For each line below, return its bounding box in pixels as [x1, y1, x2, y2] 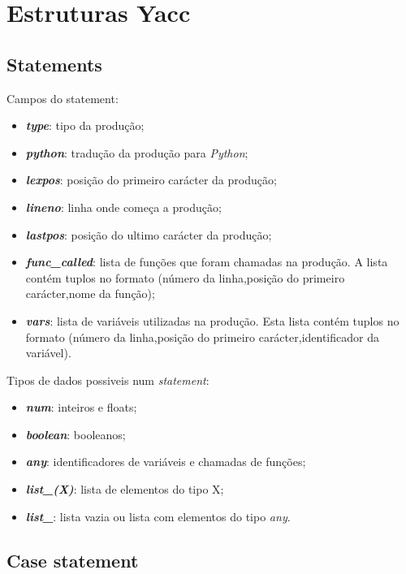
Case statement [6, 547, 139, 572]
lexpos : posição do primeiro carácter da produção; [25, 171, 277, 188]
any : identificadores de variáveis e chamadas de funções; [25, 453, 306, 470]
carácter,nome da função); [25, 285, 155, 302]
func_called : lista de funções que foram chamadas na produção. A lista [25, 253, 388, 270]
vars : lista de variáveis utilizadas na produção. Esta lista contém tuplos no [25, 312, 400, 329]
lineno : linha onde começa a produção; [25, 198, 222, 215]
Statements [6, 51, 102, 76]
